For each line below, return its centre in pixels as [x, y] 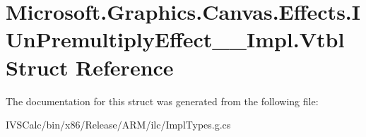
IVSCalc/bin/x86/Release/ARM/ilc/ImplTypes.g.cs [118, 125]
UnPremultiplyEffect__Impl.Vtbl [175, 39]
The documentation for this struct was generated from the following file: [162, 101]
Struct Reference [90, 67]
